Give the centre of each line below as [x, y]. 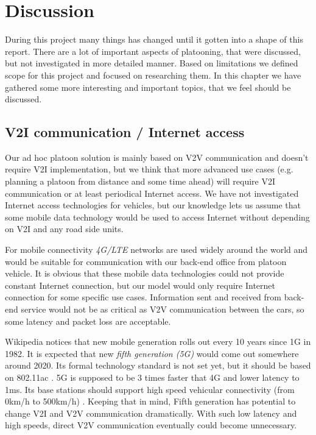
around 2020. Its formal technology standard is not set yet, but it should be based [158, 365]
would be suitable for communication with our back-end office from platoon [146, 261]
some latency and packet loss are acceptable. [88, 321]
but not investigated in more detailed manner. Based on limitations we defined [152, 63]
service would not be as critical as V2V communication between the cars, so [163, 309]
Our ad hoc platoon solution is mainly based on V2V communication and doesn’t [157, 157]
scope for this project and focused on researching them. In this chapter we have [153, 75]
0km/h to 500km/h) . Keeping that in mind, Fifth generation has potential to [150, 401]
